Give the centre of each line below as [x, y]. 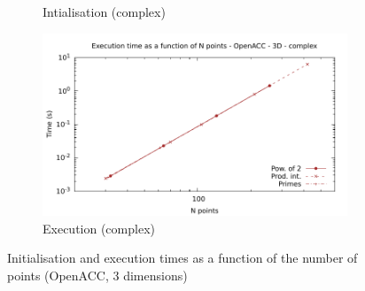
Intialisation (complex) [104, 11]
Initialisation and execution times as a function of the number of [182, 258]
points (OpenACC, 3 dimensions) [97, 275]
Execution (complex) [99, 228]
